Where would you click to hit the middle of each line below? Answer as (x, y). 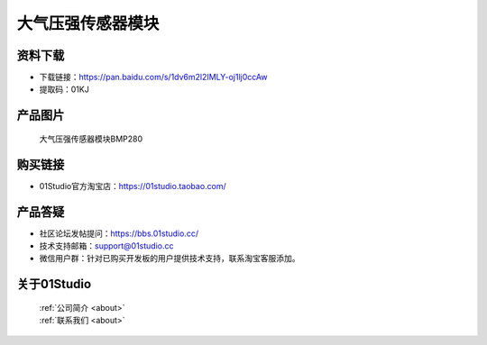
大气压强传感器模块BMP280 (91, 139)
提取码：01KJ (64, 89)
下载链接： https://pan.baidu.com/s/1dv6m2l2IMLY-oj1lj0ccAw (153, 77)
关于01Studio (54, 284)
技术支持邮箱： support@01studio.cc (106, 246)
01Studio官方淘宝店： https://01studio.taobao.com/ (133, 186)
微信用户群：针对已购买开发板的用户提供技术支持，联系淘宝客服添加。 (170, 259)
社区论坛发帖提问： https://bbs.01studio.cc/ (119, 233)
